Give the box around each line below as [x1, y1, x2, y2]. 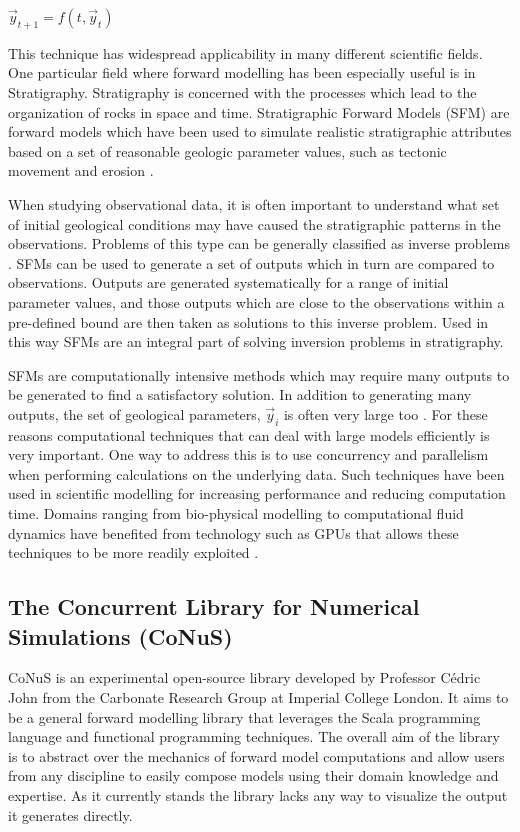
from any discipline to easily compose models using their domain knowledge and [8, 765, 499, 786]
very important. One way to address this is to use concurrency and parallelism [8, 444, 489, 465]
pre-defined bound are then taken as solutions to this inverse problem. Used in [8, 311, 489, 332]
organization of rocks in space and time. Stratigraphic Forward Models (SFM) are [8, 101, 510, 122]
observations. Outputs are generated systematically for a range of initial [8, 272, 449, 293]
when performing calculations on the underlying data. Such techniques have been [8, 463, 505, 484]
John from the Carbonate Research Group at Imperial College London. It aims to [8, 687, 509, 708]
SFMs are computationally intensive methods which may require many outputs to [8, 364, 510, 385]
